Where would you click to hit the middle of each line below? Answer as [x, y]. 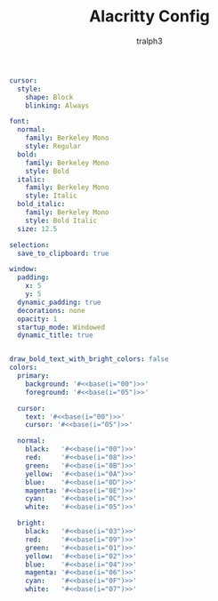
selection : [29, 245]
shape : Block [49, 97]
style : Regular [53, 147]
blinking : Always [57, 105]
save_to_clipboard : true [63, 253]
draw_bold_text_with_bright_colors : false [89, 359]
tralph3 [149, 41]
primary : [33, 376]
